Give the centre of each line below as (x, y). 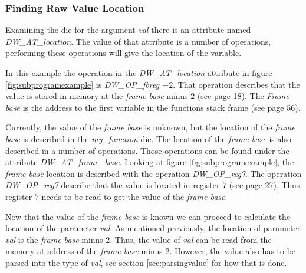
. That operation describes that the (236, 84)
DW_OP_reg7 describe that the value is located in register (113, 185)
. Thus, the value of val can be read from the (191, 239)
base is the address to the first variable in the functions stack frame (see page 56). (153, 107)
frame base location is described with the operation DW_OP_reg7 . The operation (154, 173)
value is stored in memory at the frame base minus (97, 96)
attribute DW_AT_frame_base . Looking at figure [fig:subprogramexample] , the (150, 162)
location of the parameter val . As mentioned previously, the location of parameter (153, 228)
